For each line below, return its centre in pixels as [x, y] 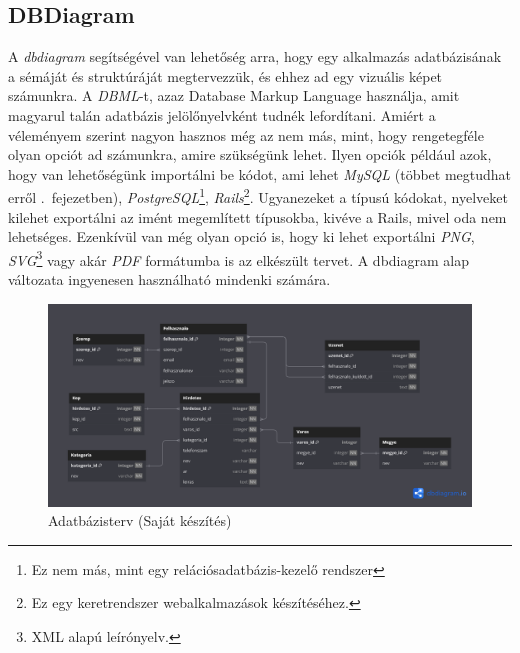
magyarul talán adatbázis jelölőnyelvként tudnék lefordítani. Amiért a [222, 114]
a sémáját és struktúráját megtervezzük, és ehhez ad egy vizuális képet [225, 75]
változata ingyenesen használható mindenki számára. [169, 279]
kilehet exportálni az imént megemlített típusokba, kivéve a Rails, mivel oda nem [257, 216]
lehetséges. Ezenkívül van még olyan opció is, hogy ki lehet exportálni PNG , [241, 236]
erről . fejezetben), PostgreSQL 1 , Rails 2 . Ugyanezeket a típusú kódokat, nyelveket [258, 196]
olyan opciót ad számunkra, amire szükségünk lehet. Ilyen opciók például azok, [250, 154]
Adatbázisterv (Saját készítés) [140, 520]
